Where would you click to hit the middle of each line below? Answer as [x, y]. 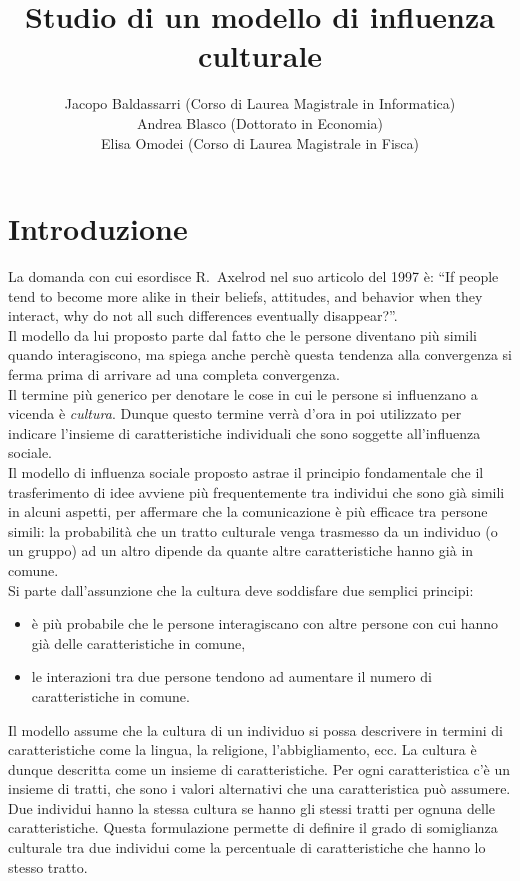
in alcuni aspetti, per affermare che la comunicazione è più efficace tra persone [248, 511]
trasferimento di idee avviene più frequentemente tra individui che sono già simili [256, 491]
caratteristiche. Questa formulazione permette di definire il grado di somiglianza [253, 827]
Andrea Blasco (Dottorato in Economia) [260, 122]
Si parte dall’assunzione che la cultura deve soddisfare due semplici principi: [241, 589]
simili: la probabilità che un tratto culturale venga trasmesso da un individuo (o [253, 530]
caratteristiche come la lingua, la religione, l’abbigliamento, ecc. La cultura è [242, 749]
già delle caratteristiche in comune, [138, 642]
